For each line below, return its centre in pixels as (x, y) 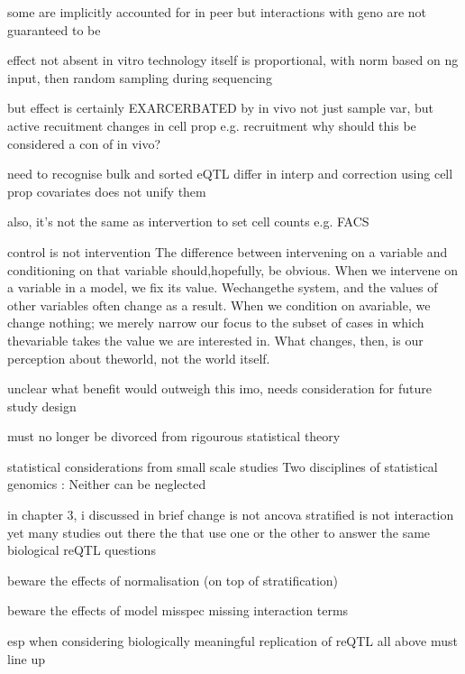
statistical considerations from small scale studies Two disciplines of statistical (223, 466)
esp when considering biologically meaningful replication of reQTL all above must (232, 641)
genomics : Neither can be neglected (107, 484)
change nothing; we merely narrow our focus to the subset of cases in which (216, 323)
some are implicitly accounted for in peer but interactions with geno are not (217, 12)
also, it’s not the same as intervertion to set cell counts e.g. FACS (188, 222)
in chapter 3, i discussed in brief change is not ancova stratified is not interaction (231, 515)
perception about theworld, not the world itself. (139, 358)
